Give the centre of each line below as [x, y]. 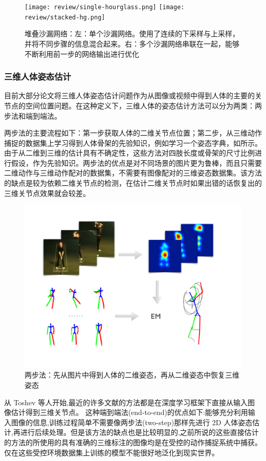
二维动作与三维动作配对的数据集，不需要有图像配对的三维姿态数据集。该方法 [133, 173]
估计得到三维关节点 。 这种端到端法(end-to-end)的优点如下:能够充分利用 [129, 412]
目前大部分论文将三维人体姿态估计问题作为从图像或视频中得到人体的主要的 [129, 95]
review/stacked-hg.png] [65, 17]
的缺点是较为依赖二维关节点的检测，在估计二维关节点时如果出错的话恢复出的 [133, 183]
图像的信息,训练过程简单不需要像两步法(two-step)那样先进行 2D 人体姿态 [132, 422]
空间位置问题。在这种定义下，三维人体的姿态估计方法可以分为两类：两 [143, 105]
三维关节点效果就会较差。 [47, 193]
